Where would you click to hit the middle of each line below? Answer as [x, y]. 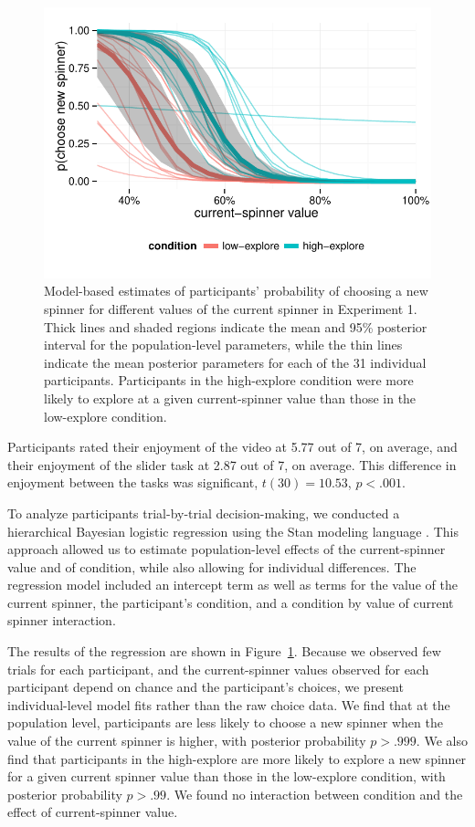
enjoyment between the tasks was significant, [133, 482]
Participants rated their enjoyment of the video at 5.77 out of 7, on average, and [232, 447]
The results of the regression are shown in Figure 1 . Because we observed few [224, 651]
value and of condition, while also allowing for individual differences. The [212, 566]
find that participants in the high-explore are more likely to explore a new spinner [237, 758]
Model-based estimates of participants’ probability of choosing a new [236, 291]
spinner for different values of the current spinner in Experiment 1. [231, 308]
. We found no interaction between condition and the [315, 794]
